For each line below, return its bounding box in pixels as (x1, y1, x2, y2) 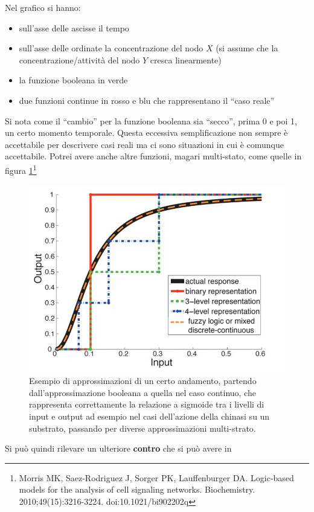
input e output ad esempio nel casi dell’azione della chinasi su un (29, 409, 270, 422)
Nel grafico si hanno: (5, 1, 81, 13)
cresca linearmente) (150, 53, 222, 66)
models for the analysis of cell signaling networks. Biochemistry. (19, 483, 255, 496)
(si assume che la (216, 42, 278, 54)
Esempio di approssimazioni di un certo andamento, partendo (29, 374, 257, 387)
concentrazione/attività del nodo (19, 53, 140, 66)
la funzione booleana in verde (19, 74, 128, 86)
